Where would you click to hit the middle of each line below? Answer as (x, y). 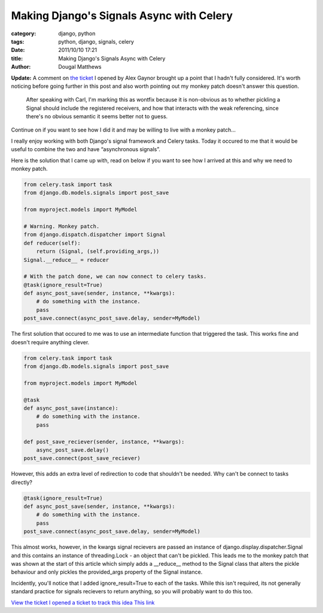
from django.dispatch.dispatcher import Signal (95, 235)
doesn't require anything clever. (50, 342)
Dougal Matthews (80, 67)
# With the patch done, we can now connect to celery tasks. (115, 277)
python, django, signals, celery (96, 41)
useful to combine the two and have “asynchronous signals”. (86, 149)
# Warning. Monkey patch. (62, 226)
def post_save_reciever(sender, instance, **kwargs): (104, 442)
